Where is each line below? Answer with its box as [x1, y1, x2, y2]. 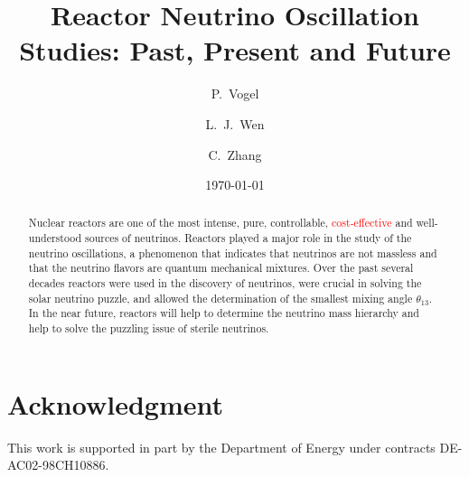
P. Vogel [211, 84, 259, 103]
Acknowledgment [7, 385, 223, 422]
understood [28, 230, 82, 246]
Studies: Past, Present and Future [19, 32, 451, 69]
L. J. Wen [205, 114, 265, 133]
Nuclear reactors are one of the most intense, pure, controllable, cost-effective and [28, 215, 413, 230]
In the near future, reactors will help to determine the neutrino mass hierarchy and [28, 305, 419, 321]
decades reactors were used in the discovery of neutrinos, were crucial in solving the [28, 276, 422, 291]
